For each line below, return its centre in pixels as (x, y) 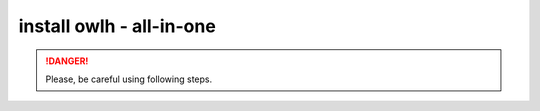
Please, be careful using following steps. (129, 79)
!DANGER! (67, 61)
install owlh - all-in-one (117, 26)
